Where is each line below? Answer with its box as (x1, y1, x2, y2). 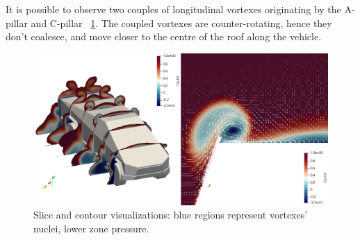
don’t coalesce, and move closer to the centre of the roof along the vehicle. (6, 29, 322, 44)
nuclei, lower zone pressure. (33, 221, 149, 235)
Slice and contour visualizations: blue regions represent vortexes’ (33, 207, 308, 222)
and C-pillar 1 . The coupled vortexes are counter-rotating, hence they (31, 15, 332, 30)
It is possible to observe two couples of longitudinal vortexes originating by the (6, 2, 341, 16)
